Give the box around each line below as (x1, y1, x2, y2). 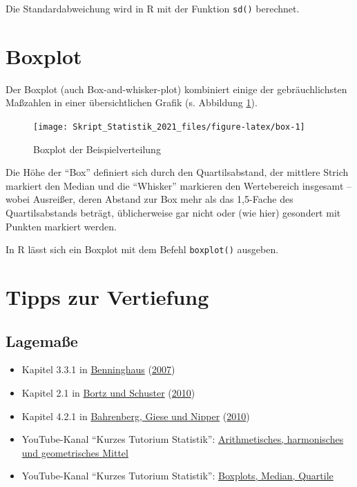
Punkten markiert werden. (6, 219, 117, 233)
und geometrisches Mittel (21, 445, 128, 459)
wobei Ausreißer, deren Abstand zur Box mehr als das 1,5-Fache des (6, 192, 293, 206)
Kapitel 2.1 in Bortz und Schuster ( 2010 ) (21, 386, 195, 400)
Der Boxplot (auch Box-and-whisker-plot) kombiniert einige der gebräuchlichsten (6, 81, 347, 96)
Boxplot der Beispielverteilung (33, 141, 161, 156)
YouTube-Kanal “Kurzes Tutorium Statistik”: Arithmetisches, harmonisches (21, 432, 344, 446)
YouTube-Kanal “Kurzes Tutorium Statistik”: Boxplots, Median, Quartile (21, 468, 334, 483)
